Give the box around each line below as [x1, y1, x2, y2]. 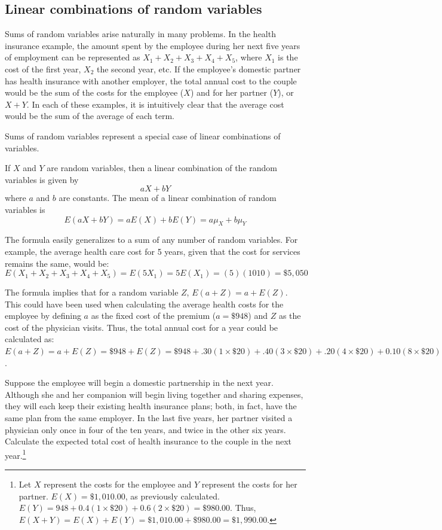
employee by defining [5, 309, 81, 322]
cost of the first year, [5, 62, 81, 75]
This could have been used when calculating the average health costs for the [5, 297, 284, 310]
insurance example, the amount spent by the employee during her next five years [5, 39, 300, 51]
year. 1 [5, 447, 26, 461]
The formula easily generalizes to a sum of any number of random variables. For [5, 233, 298, 246]
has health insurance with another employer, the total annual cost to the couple [5, 74, 297, 87]
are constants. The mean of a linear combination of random [59, 191, 277, 204]
